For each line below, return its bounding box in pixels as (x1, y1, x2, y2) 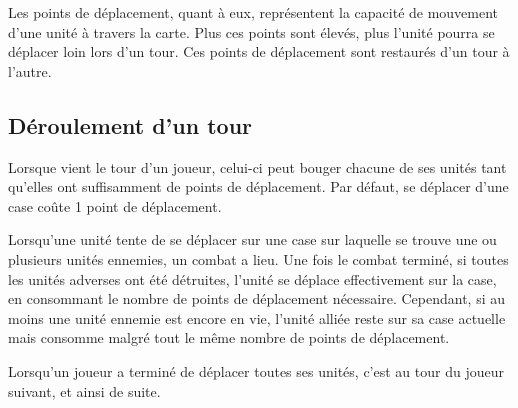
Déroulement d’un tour (8, 109, 252, 140)
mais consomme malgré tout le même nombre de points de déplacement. (8, 327, 450, 348)
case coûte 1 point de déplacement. (8, 195, 222, 216)
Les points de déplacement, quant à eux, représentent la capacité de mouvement (8, 2, 499, 22)
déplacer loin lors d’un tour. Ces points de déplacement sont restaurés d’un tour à (8, 41, 510, 62)
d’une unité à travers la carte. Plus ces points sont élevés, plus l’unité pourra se (8, 21, 495, 42)
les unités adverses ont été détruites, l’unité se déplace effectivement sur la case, (8, 268, 497, 289)
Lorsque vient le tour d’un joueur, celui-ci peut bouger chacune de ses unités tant (8, 156, 507, 177)
